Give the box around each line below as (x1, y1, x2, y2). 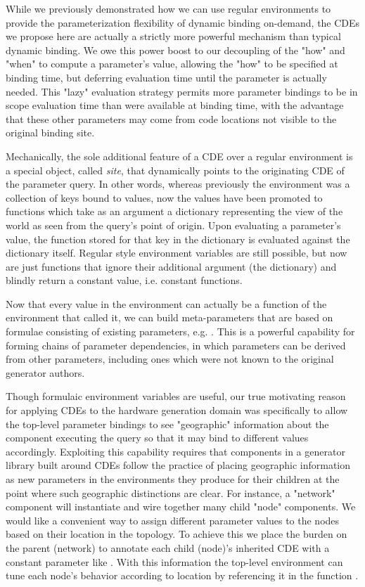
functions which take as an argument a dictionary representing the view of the (6, 204, 343, 219)
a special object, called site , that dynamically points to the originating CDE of (6, 162, 345, 177)
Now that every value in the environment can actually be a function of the (6, 296, 327, 311)
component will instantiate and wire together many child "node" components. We (6, 499, 356, 514)
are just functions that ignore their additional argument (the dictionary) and (6, 259, 337, 273)
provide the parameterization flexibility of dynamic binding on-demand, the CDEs (6, 15, 360, 30)
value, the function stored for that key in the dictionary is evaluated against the (6, 231, 350, 246)
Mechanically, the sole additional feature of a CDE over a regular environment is (6, 148, 353, 163)
